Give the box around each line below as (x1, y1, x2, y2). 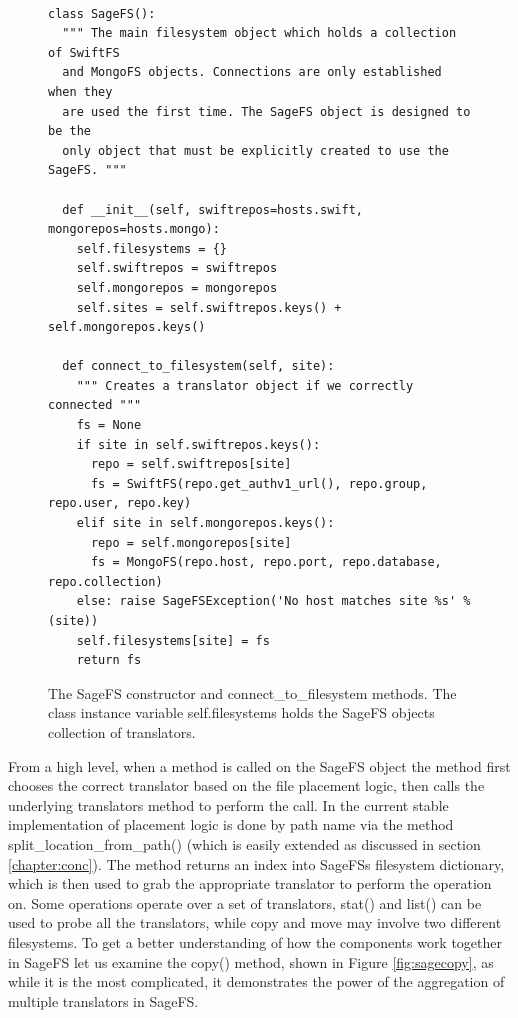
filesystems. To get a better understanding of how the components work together (8, 931, 503, 952)
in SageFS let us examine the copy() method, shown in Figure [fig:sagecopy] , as (8, 951, 494, 972)
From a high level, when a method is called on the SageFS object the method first (8, 755, 511, 776)
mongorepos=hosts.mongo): (48, 222, 220, 237)
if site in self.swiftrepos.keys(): (76, 437, 321, 452)
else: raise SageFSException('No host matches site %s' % (76, 594, 471, 609)
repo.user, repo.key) (48, 496, 192, 511)
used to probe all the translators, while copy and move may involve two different (8, 912, 502, 933)
